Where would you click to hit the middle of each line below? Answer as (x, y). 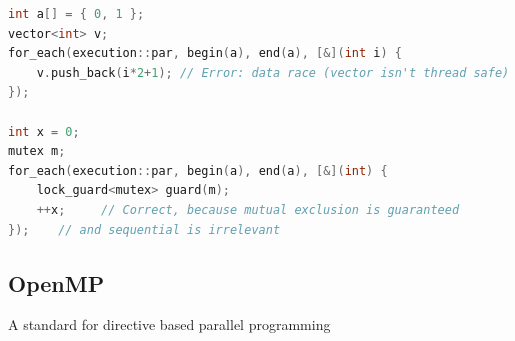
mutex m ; (37, 151)
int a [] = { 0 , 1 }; (76, 14)
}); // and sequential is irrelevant (144, 229)
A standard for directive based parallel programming (169, 324)
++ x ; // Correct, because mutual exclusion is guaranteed (248, 209)
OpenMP (56, 282)
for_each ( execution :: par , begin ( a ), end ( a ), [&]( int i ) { (205, 53)
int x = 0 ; (44, 131)
